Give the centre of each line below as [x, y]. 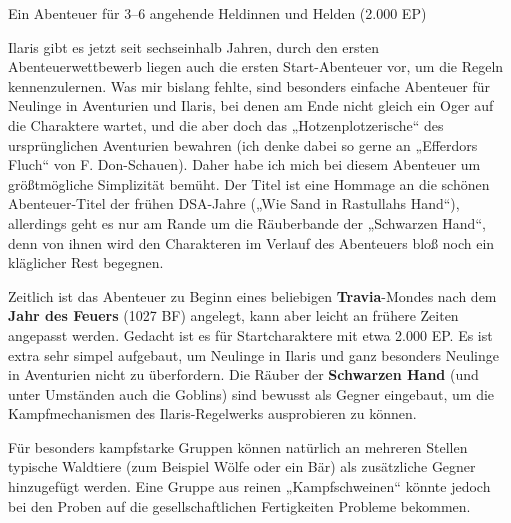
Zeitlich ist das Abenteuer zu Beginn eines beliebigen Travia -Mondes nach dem [252, 295]
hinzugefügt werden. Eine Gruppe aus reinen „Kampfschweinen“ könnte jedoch [249, 486]
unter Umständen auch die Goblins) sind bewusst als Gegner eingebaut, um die [251, 393]
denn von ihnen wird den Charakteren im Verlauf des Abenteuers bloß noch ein [251, 242]
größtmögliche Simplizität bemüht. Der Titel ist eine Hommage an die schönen [249, 183]
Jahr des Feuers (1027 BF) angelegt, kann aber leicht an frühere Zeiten [233, 315]
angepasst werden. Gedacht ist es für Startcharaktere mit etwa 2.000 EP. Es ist [250, 334]
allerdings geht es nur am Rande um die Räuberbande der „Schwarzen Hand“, [247, 222]
